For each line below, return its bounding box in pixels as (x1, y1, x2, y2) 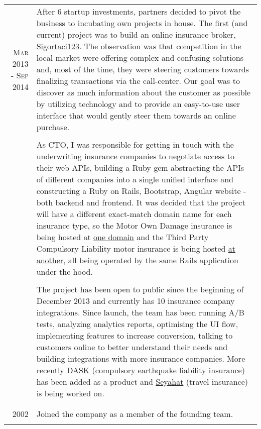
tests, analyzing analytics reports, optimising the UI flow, (36, 318, 238, 330)
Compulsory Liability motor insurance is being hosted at (36, 243, 235, 254)
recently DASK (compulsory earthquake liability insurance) (36, 364, 245, 376)
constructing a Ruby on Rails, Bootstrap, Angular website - (36, 185, 246, 196)
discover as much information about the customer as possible (36, 86, 251, 98)
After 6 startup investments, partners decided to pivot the (36, 6, 241, 17)
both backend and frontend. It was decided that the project (36, 196, 245, 208)
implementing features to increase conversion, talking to (36, 330, 233, 341)
